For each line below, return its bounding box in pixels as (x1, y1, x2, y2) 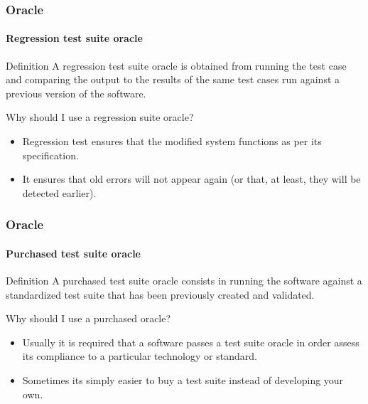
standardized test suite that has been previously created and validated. (6, 287, 315, 302)
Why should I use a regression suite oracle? (6, 110, 194, 124)
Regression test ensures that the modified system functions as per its (22, 134, 322, 149)
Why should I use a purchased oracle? (6, 311, 171, 326)
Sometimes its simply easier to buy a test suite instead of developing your (22, 373, 344, 387)
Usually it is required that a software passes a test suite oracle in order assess (22, 334, 359, 349)
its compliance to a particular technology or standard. (22, 349, 257, 363)
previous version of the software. (6, 85, 146, 100)
